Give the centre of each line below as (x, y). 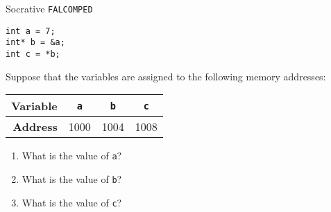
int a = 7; (31, 31)
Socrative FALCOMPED (49, 8)
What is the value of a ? (72, 156)
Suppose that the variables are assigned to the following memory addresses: (166, 76)
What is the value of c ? (72, 202)
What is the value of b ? (72, 178)
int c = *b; (33, 54)
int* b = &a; (35, 43)
